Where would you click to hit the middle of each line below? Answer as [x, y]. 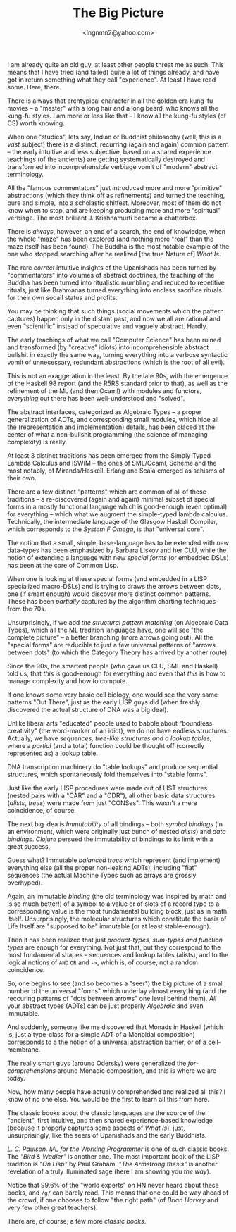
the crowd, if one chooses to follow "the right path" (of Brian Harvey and [113, 1200]
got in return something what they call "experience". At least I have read [112, 80]
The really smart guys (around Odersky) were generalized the [97, 1063]
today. [17, 1078]
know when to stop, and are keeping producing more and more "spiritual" [114, 210]
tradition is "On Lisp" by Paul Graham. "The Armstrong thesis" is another [113, 1164]
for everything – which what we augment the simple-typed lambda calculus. [118, 514]
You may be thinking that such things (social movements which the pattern [116, 311]
